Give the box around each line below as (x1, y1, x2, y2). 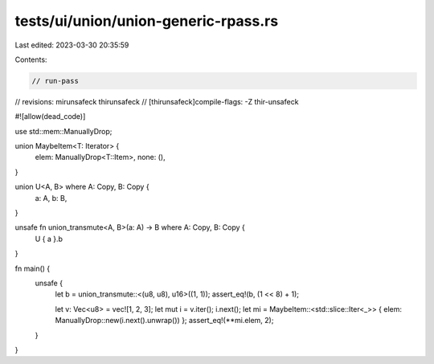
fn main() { (14, 264, 51, 273)
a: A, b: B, (35, 193, 68, 202)
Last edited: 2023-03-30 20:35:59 (14, 40, 129, 50)
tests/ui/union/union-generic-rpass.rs (14, 12, 279, 30)
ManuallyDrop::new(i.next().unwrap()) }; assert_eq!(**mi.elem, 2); (55, 316, 274, 325)
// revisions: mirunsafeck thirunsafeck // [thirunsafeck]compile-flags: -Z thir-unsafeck (14, 96, 299, 106)
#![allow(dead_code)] (14, 112, 86, 121)
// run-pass (31, 76, 80, 85)
